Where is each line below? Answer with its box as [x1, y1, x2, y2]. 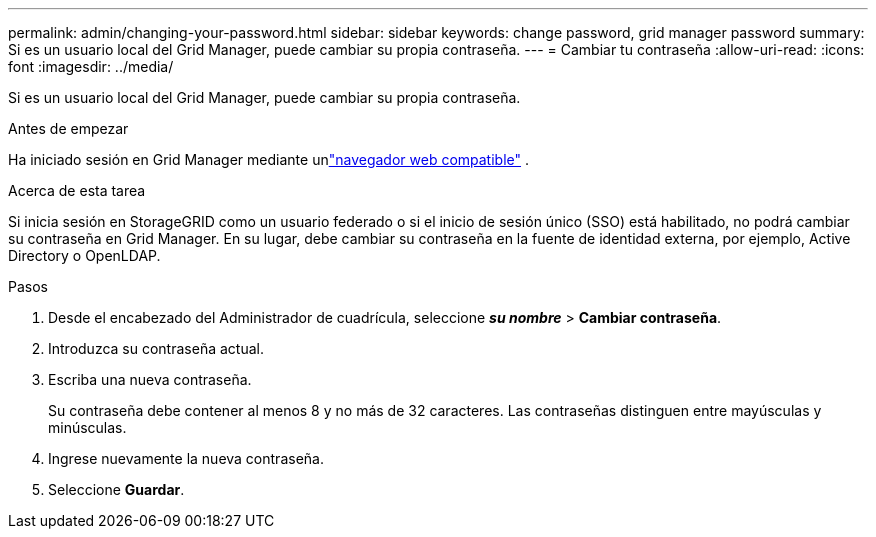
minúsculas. [48, 419, 127, 436]
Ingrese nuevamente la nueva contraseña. [48, 450, 324, 467]
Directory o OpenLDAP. [8, 247, 161, 264]
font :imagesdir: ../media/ [8, 58, 174, 75]
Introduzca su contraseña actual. [48, 340, 264, 357]
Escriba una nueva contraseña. [48, 371, 252, 388]
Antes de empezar [8, 120, 129, 137]
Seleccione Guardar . [48, 481, 185, 498]
